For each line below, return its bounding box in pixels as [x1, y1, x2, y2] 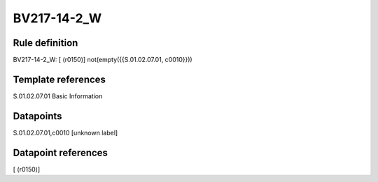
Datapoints [13, 110, 62, 122]
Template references [13, 73, 106, 85]
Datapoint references [13, 146, 108, 158]
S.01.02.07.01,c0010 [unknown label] [13, 128, 118, 137]
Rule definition [13, 37, 78, 49]
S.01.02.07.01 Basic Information [13, 91, 103, 100]
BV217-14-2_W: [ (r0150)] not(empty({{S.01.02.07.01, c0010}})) [13, 56, 192, 64]
